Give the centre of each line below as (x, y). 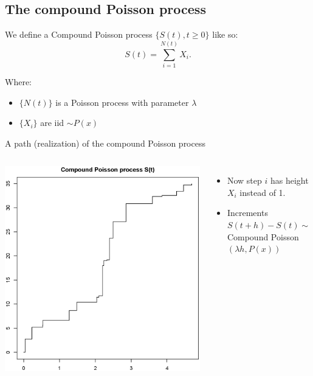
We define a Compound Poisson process (79, 34)
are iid (52, 123)
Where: (18, 81)
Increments (247, 213)
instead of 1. (263, 192)
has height (289, 180)
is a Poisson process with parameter (122, 102)
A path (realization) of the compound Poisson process (105, 143)
